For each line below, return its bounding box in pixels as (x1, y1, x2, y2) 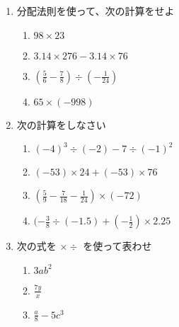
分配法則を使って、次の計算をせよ (16, 4, 175, 18)
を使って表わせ (83, 239, 152, 253)
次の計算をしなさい (16, 117, 106, 132)
